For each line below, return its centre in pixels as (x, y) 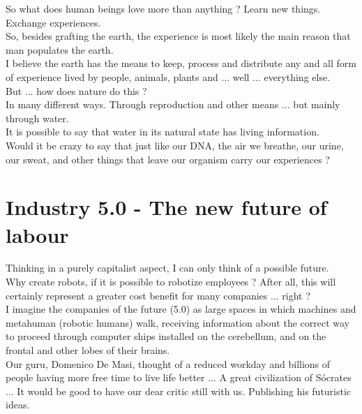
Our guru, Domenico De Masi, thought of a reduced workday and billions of (168, 363)
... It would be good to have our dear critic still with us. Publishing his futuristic (179, 391)
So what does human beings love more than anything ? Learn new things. (163, 8)
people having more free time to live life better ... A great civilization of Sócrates (179, 377)
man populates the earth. (60, 49)
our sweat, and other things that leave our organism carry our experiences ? (168, 159)
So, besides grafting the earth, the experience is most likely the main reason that (178, 36)
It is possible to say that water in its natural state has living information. (163, 132)
